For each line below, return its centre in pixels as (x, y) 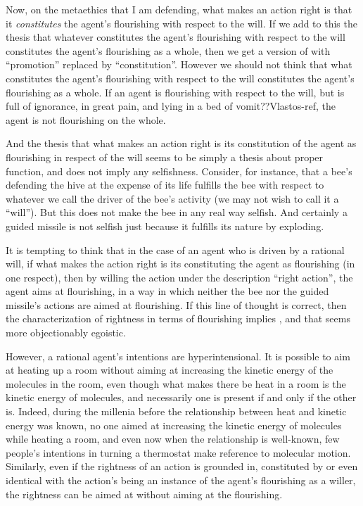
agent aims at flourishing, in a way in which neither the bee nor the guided (167, 291)
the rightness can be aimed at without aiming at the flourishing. (144, 494)
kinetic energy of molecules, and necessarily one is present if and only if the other (181, 397)
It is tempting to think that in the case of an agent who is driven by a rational (175, 249)
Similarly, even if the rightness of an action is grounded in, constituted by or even (182, 466)
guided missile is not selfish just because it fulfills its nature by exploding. (165, 226)
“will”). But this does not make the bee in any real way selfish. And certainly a (177, 212)
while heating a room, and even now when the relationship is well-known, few (173, 439)
